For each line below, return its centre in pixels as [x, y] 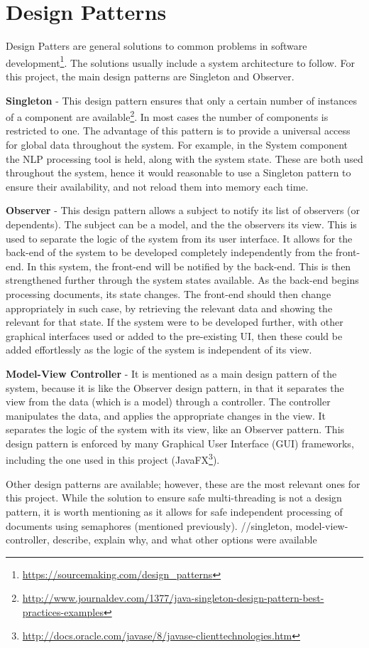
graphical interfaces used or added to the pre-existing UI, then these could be [174, 335]
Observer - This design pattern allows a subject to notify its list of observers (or [183, 210]
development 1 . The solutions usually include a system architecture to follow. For [180, 61]
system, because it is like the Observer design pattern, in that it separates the [175, 387]
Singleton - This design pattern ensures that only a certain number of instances [182, 100]
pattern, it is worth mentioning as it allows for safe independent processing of [174, 511]
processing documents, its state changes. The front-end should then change [169, 293]
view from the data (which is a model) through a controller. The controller [168, 402]
